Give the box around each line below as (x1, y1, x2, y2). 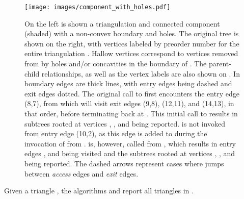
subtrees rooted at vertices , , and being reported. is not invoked (24, 118, 226, 129)
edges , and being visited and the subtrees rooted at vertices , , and (24, 148, 235, 159)
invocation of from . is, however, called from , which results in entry (24, 138, 236, 148)
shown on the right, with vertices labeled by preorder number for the (24, 38, 239, 48)
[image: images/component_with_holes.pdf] (24, 4, 171, 11)
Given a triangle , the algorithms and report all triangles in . (4, 185, 194, 196)
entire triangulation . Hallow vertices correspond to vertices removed (24, 48, 238, 59)
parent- (208, 58, 231, 69)
